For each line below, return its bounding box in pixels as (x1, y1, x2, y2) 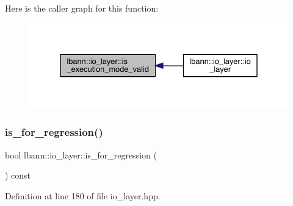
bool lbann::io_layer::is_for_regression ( (5, 148, 157, 161)
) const (5, 169, 31, 182)
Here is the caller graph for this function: (5, 2, 159, 14)
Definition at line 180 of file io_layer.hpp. (5, 189, 161, 202)
